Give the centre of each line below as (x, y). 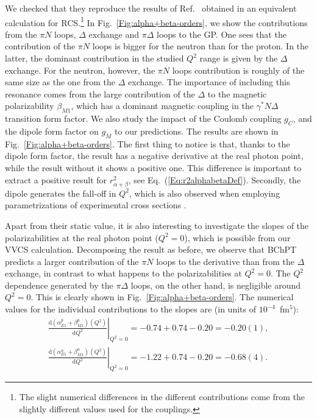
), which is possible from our (237, 237)
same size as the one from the (60, 82)
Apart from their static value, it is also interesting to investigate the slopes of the (157, 225)
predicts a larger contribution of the (72, 261)
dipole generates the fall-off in (61, 193)
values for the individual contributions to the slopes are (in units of (130, 309)
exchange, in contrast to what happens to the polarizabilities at (123, 273)
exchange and (114, 34)
